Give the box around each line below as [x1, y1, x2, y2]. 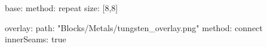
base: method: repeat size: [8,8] [5, 2, 118, 14]
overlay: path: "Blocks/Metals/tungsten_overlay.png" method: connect [5, 21, 263, 33]
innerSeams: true [5, 33, 66, 45]
